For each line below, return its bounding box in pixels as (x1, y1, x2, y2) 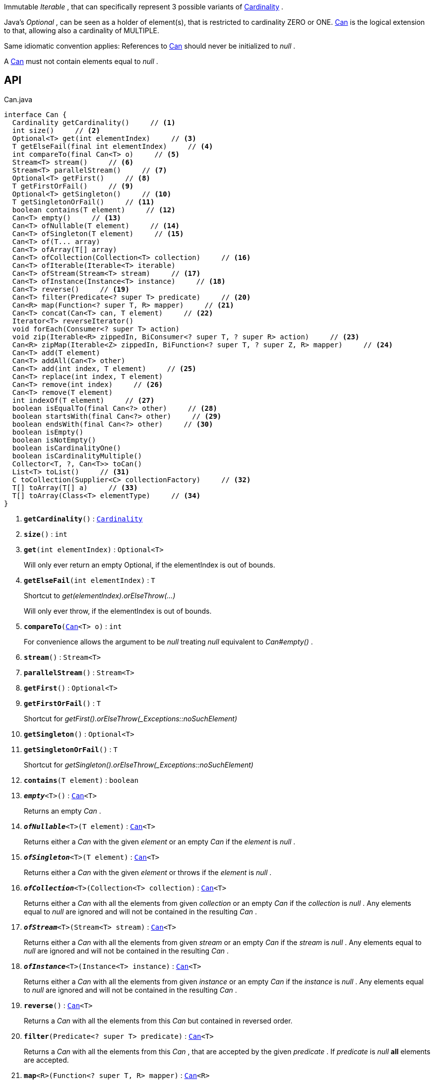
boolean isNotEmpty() (12, 436, 96, 444)
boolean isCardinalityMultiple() (12, 451, 142, 460)
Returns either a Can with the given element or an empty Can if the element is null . (24, 837, 296, 846)
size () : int (24, 529, 67, 538)
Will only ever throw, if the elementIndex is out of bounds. (24, 606, 212, 615)
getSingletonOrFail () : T (24, 745, 118, 754)
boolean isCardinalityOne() (12, 444, 122, 452)
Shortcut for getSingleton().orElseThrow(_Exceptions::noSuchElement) (24, 760, 253, 769)
